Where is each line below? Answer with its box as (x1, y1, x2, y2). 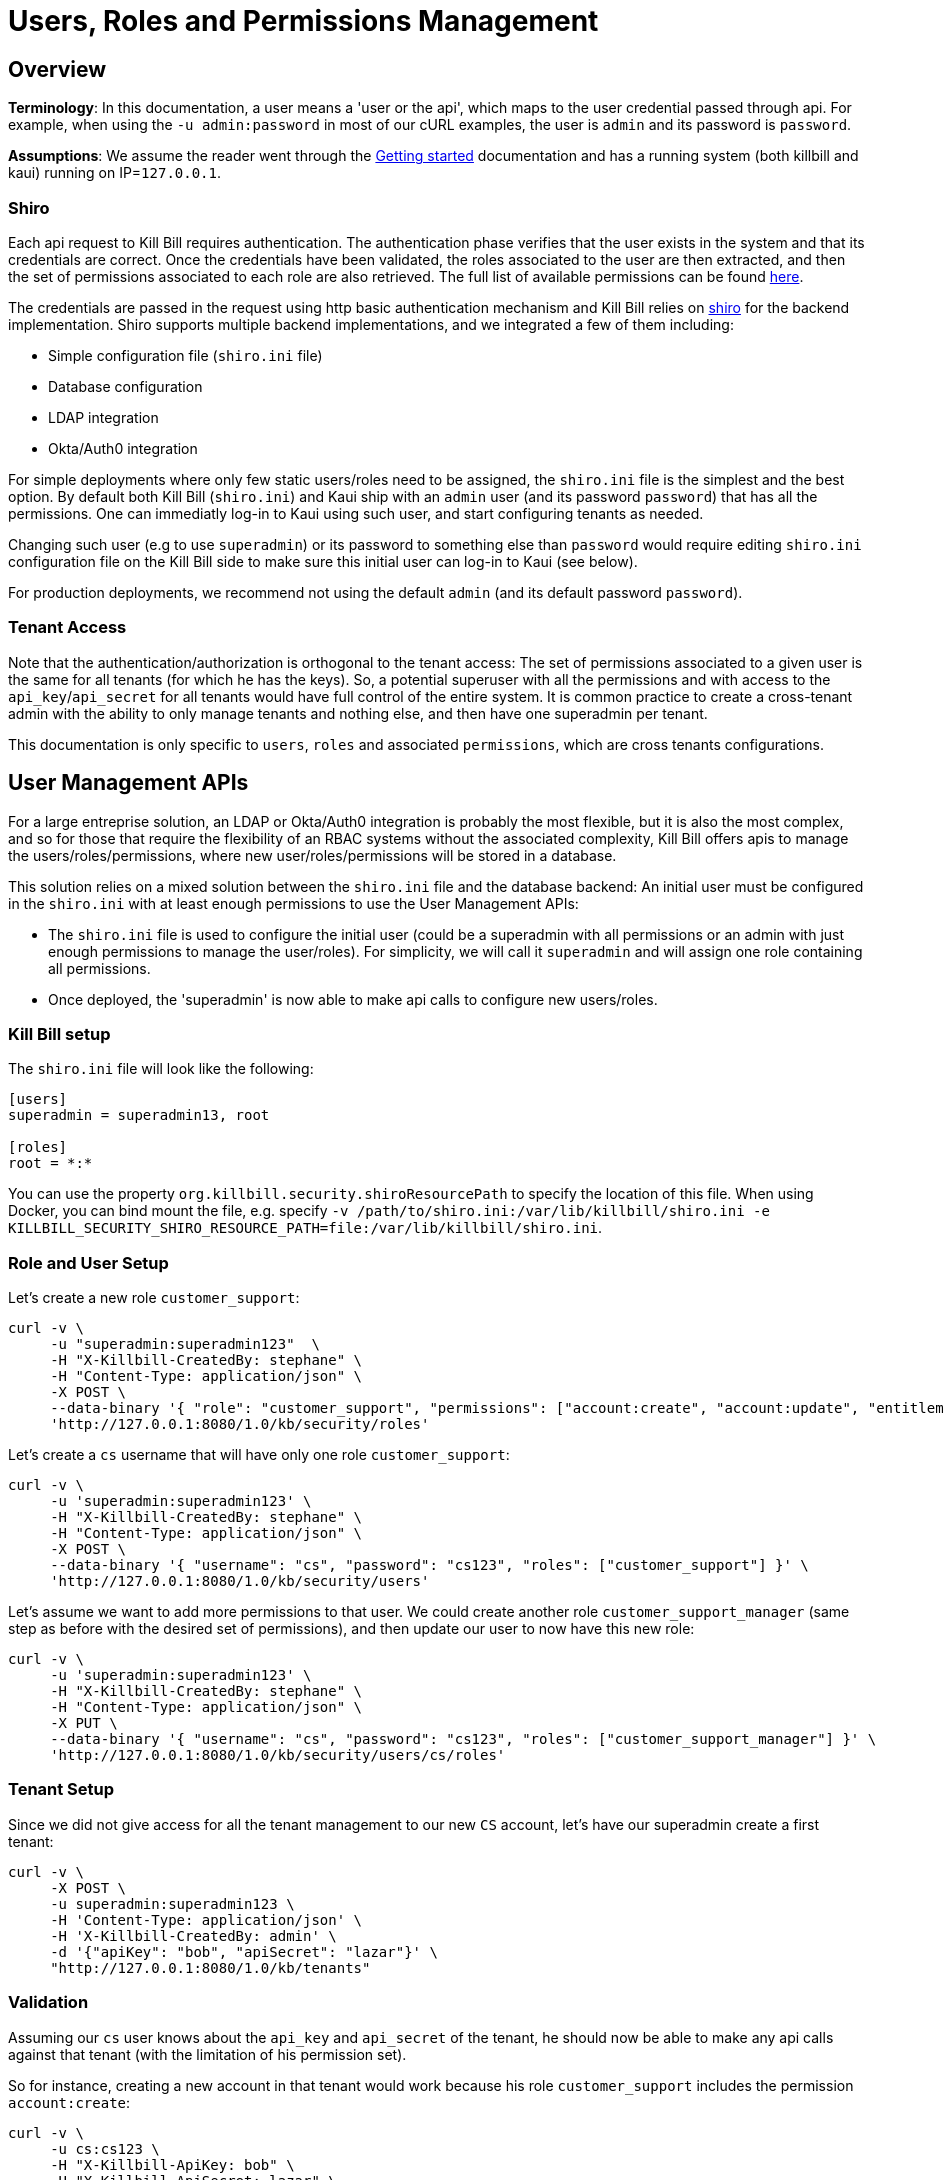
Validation (8, 1992, 89, 2013)
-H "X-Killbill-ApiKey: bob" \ (50, 2156, 295, 2173)
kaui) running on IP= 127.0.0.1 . (8, 164, 222, 182)
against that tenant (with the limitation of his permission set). (8, 2045, 407, 2063)
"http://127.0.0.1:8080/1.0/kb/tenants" (50, 1959, 371, 1976)
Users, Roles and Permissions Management (8, 4, 599, 38)
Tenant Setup (8, 1779, 115, 1800)
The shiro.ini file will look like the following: (8, 1060, 314, 1078)
